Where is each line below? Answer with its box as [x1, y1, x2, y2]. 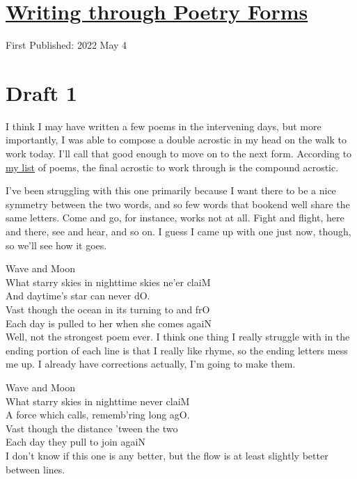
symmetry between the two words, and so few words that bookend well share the [6, 196, 350, 211]
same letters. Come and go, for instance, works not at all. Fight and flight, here [6, 210, 344, 225]
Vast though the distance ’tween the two [6, 421, 178, 435]
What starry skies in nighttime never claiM [6, 393, 190, 408]
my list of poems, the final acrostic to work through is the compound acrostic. [6, 159, 339, 174]
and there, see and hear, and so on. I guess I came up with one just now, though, [6, 224, 351, 238]
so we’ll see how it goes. [6, 237, 107, 252]
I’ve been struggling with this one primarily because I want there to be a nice [6, 183, 336, 198]
